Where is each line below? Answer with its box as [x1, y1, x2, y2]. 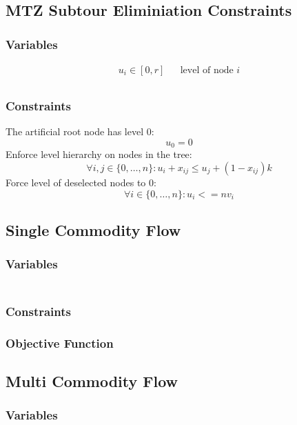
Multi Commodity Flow [6, 370, 178, 392]
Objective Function [6, 334, 114, 351]
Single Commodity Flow [6, 219, 181, 240]
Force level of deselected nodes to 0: [6, 175, 156, 189]
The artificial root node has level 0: [6, 124, 154, 139]
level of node [180, 66, 234, 76]
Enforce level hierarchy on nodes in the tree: [6, 147, 192, 161]
